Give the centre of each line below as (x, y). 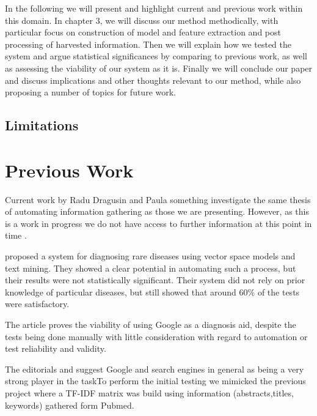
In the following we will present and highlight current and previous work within (154, 8)
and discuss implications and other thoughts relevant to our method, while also (153, 80)
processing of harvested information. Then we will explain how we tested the (148, 44)
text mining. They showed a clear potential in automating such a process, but (151, 268)
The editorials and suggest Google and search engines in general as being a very (155, 369)
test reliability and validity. (56, 348)
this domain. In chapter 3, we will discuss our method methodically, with (142, 20)
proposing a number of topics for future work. (90, 92)
